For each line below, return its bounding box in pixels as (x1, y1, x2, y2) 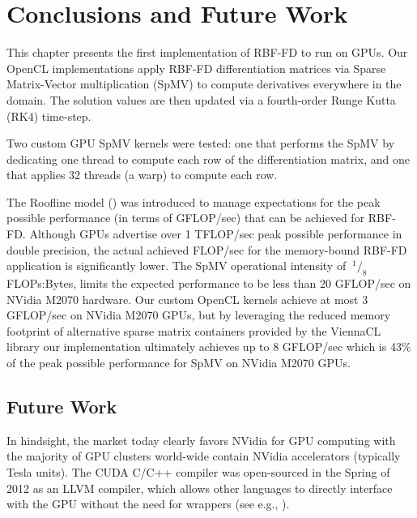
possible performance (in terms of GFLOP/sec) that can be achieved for (6, 209, 365, 226)
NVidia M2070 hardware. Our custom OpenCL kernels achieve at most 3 (6, 290, 368, 307)
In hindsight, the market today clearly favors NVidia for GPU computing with (6, 431, 396, 448)
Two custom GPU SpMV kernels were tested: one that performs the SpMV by (6, 135, 395, 152)
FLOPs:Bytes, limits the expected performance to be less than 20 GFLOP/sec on (6, 275, 411, 292)
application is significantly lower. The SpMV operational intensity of (6, 257, 347, 274)
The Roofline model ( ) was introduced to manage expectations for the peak (6, 193, 381, 210)
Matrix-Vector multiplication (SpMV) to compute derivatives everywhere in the (6, 75, 402, 92)
